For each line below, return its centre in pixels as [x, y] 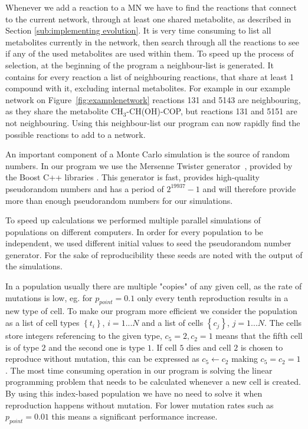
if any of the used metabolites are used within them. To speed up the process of [150, 53]
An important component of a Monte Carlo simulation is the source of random [148, 154]
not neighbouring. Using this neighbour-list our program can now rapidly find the [153, 122]
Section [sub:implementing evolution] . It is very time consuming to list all [138, 30]
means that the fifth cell [259, 336]
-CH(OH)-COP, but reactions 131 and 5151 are [212, 111]
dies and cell [209, 347]
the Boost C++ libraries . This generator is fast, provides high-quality [132, 177]
